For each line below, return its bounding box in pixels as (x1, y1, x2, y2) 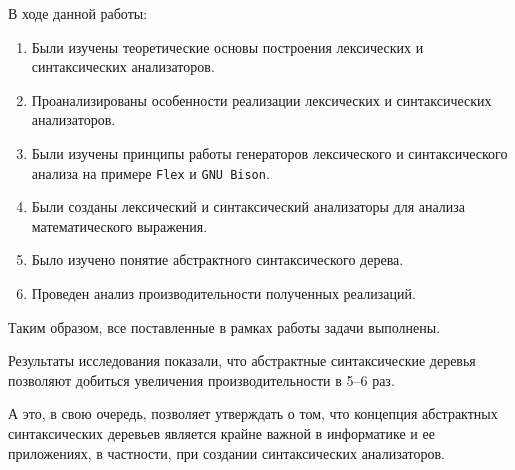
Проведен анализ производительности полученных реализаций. (31, 283, 416, 303)
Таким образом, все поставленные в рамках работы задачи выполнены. (8, 316, 441, 337)
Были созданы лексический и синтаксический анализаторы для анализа (31, 196, 466, 217)
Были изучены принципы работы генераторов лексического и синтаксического (31, 142, 508, 163)
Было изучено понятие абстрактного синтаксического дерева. (31, 249, 404, 270)
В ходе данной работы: (8, 3, 148, 23)
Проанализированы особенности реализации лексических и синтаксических (31, 89, 492, 110)
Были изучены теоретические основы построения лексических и (31, 36, 424, 57)
